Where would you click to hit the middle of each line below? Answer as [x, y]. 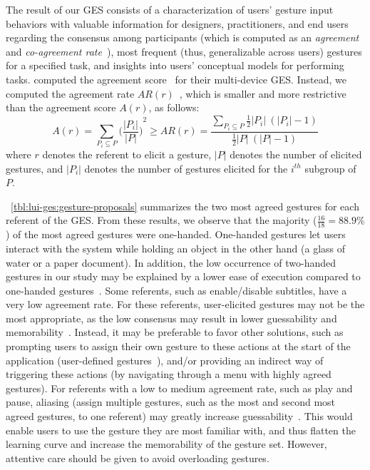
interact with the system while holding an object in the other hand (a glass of [175, 248]
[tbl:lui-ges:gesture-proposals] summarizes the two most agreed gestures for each [185, 206]
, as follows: [174, 107]
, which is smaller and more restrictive [263, 93]
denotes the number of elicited [296, 154]
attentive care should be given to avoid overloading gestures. [138, 458]
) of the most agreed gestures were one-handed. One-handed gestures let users [176, 234]
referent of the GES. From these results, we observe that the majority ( [161, 220]
